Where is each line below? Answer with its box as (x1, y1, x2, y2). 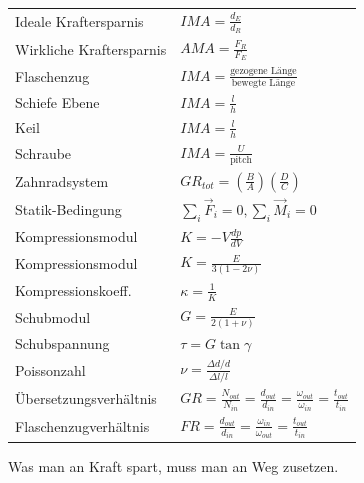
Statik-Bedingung (15, 198, 122, 219)
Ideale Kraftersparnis (15, 11, 144, 32)
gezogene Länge (230, 66, 297, 77)
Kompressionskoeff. (15, 279, 132, 300)
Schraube (15, 143, 72, 164)
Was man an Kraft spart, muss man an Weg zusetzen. (8, 455, 339, 476)
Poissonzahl (15, 360, 86, 381)
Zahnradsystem (15, 170, 109, 191)
